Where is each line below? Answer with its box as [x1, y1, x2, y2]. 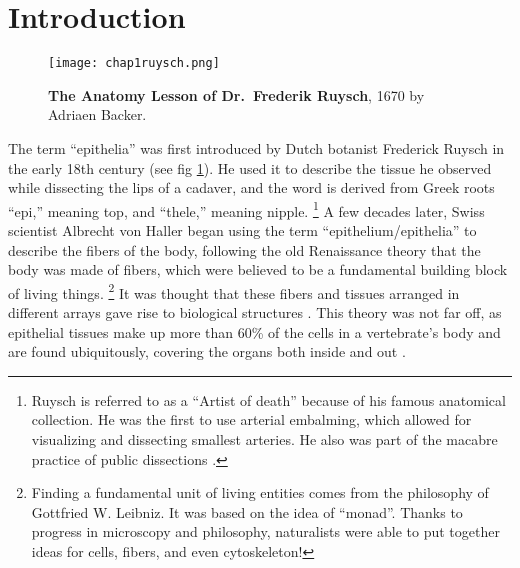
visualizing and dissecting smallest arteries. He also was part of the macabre [31, 429, 498, 449]
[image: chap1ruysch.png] [48, 56, 220, 71]
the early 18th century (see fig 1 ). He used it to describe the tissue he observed [8, 157, 492, 178]
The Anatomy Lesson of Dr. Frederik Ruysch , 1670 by [48, 84, 425, 105]
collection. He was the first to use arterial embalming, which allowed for [31, 409, 472, 430]
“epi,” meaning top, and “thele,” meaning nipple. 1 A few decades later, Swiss [8, 197, 485, 221]
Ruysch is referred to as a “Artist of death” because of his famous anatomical [31, 389, 506, 410]
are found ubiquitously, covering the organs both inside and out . [8, 341, 406, 362]
